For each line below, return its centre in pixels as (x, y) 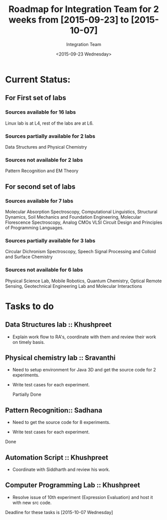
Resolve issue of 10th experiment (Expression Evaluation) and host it (83, 497)
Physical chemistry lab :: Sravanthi (60, 358)
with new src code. (32, 502)
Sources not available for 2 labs (44, 160)
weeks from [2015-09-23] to (69, 20)
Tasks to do (29, 306)
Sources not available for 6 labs (44, 270)
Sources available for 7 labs (39, 201)
